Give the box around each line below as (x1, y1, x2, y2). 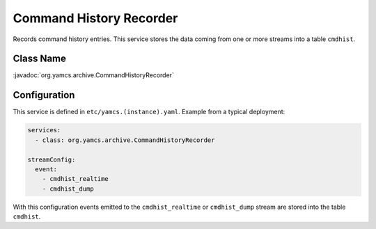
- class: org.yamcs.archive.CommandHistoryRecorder (35, 136, 215, 144)
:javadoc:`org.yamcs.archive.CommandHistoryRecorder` (13, 71, 174, 79)
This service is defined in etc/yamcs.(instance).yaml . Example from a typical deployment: (13, 108, 285, 116)
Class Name (13, 53, 66, 65)
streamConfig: (27, 155, 76, 164)
